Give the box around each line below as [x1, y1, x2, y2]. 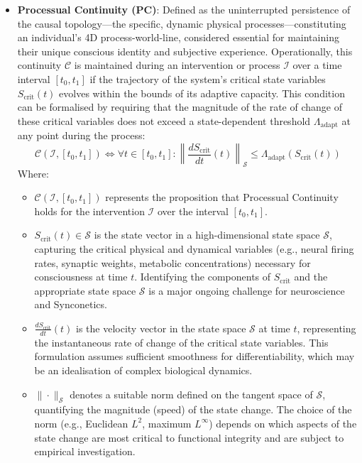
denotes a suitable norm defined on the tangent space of [70, 386, 313, 401]
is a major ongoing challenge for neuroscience [148, 283, 345, 298]
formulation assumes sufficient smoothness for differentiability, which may [34, 349, 355, 364]
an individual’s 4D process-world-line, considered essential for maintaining [17, 30, 339, 45]
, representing [297, 320, 356, 335]
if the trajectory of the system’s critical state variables [89, 71, 326, 86]
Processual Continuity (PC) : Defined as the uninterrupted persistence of [17, 2, 351, 16]
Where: [17, 165, 49, 180]
